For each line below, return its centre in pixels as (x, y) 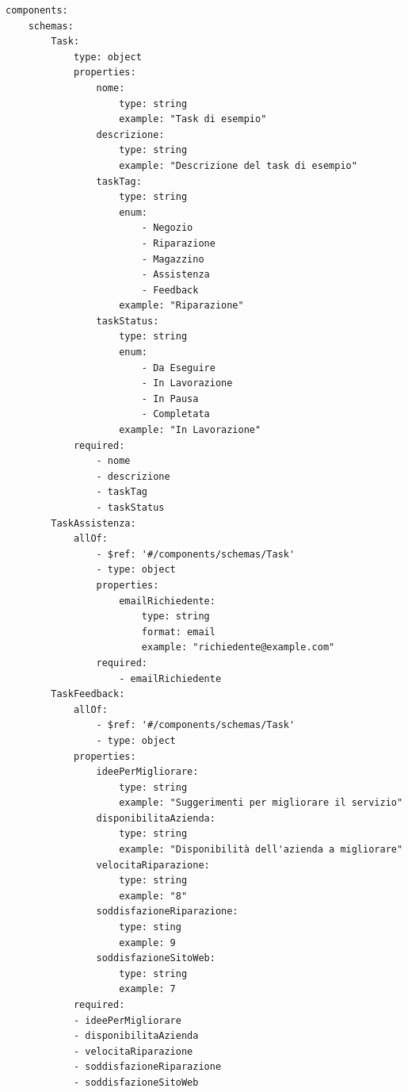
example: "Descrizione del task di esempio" (238, 165)
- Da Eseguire (178, 368)
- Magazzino (173, 259)
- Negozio (167, 228)
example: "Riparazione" (181, 306)
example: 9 (147, 943)
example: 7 (147, 989)
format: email (178, 632)
